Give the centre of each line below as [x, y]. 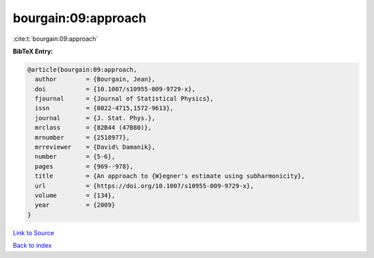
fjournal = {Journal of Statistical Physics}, [124, 99]
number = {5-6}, [75, 157]
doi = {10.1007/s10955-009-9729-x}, [115, 89]
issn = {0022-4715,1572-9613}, [104, 108]
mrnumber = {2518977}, [82, 137]
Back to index [32, 246]
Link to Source [34, 232]
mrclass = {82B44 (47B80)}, [93, 128]
